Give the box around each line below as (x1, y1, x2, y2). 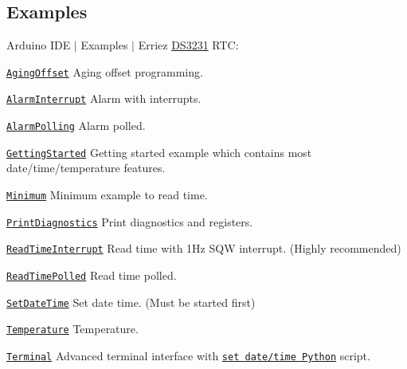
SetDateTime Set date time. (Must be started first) (6, 293, 256, 310)
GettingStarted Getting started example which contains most (6, 143, 312, 160)
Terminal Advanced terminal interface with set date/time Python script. (6, 347, 370, 363)
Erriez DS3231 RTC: (138, 37, 239, 53)
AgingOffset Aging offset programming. (6, 63, 203, 80)
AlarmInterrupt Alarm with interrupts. (6, 90, 202, 107)
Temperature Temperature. (6, 320, 139, 337)
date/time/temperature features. (6, 159, 166, 176)
